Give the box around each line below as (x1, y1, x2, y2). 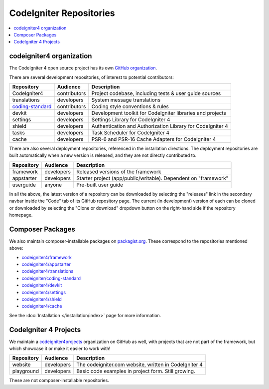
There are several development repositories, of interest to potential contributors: (9, 74, 174, 80)
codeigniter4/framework (21, 254, 72, 260)
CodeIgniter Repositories (9, 7, 115, 18)
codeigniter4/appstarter (21, 261, 71, 267)
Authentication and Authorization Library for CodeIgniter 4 (91, 123, 229, 130)
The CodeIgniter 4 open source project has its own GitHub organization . (9, 65, 157, 71)
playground (12, 368, 39, 375)
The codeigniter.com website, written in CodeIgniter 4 (76, 361, 203, 368)
